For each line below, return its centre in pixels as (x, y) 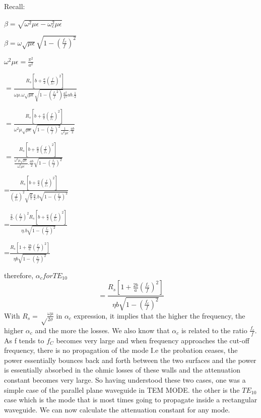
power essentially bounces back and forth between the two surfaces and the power (130, 360)
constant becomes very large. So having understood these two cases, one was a (125, 380)
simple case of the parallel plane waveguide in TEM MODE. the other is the (122, 389)
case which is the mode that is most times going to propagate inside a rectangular (131, 400)
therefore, (19, 275)
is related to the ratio (214, 330)
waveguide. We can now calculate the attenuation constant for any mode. (117, 409)
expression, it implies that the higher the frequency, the (159, 315)
